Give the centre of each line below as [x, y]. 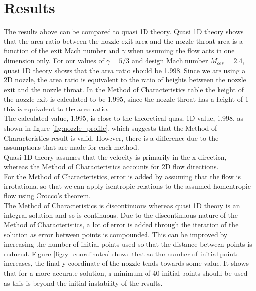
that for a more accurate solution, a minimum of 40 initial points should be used [126, 273]
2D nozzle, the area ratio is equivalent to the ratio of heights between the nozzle [125, 80]
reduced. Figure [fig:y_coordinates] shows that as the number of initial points [121, 253]
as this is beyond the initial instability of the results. [83, 282]
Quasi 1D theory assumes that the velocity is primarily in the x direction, [115, 157]
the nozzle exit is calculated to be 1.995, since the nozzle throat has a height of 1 [126, 99]
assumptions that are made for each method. [72, 147]
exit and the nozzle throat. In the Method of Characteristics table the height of [124, 89]
